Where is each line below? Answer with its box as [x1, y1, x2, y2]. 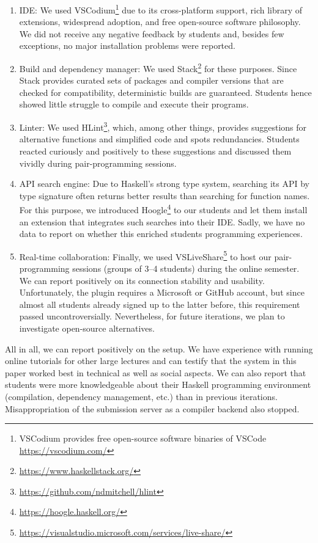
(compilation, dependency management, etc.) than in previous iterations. [5, 390, 278, 403]
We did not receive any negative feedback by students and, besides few [19, 27, 284, 40]
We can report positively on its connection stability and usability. [19, 274, 265, 286]
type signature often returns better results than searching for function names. [19, 189, 310, 202]
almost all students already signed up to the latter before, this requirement [19, 297, 300, 310]
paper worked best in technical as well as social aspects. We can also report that [5, 366, 306, 379]
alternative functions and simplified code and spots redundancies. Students [19, 133, 300, 145]
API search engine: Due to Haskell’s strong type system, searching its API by [19, 177, 309, 190]
